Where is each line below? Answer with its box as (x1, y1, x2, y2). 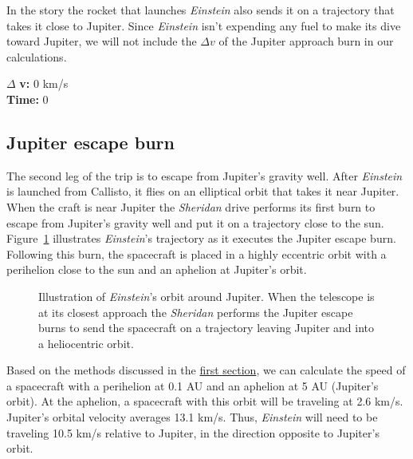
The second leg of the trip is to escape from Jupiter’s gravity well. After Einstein (6, 167, 403, 184)
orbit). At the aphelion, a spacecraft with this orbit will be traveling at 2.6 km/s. (6, 393, 403, 410)
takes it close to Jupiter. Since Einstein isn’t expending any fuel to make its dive (6, 17, 401, 34)
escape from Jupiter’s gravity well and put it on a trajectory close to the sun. (6, 214, 384, 231)
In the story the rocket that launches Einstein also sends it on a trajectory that (6, 2, 395, 18)
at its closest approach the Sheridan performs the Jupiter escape (38, 303, 353, 320)
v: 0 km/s (19, 75, 69, 92)
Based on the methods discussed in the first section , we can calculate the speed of (6, 362, 406, 378)
